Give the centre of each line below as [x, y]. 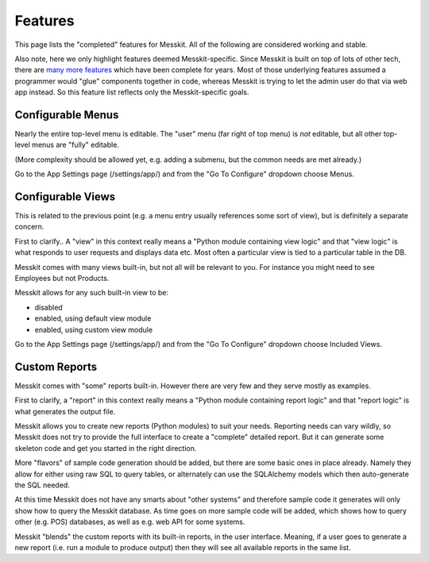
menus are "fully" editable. [75, 145]
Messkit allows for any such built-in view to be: [92, 293]
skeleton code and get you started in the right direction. [106, 448]
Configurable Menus [67, 115]
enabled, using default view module [93, 318]
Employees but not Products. [62, 279]
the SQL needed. [43, 485]
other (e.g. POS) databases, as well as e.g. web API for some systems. [130, 522]
